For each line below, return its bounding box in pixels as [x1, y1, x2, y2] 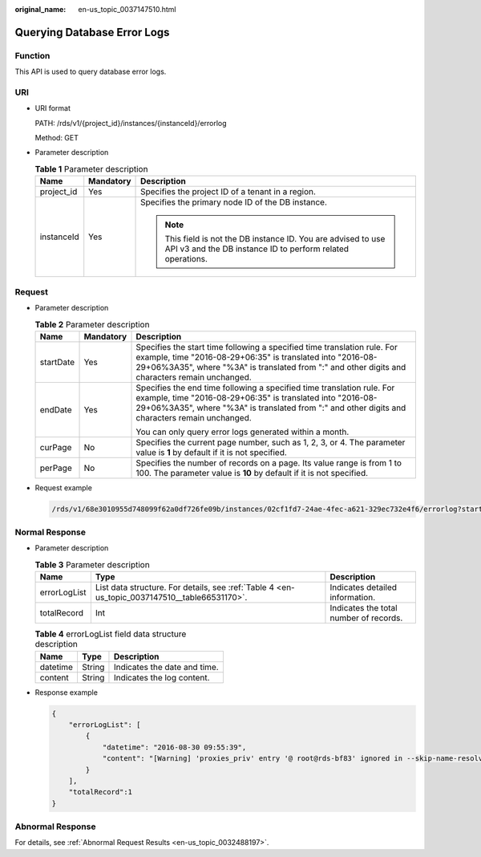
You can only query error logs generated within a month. [135, 426, 350, 437]
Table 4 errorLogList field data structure [34, 628, 187, 640]
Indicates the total [329, 603, 398, 614]
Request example [34, 482, 92, 493]
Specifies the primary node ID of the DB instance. [140, 197, 328, 208]
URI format [34, 104, 71, 113]
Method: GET [34, 133, 79, 143]
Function [14, 50, 51, 61]
